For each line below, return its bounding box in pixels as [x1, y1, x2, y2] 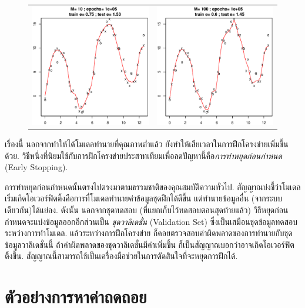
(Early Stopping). [5, 161, 68, 173]
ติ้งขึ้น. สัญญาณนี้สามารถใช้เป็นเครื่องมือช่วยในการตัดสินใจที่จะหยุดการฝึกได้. [5, 250, 238, 262]
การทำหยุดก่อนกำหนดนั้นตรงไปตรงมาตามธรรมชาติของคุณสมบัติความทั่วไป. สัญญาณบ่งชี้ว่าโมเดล [5, 180, 301, 193]
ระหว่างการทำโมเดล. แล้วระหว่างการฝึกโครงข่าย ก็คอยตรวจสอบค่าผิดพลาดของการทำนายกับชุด [5, 227, 293, 239]
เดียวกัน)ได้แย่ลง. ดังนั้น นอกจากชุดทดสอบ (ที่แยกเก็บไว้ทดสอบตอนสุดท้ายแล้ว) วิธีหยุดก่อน [5, 203, 289, 216]
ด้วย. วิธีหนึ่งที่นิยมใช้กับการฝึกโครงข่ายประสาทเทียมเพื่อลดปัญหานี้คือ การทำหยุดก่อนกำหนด [5, 149, 282, 161]
